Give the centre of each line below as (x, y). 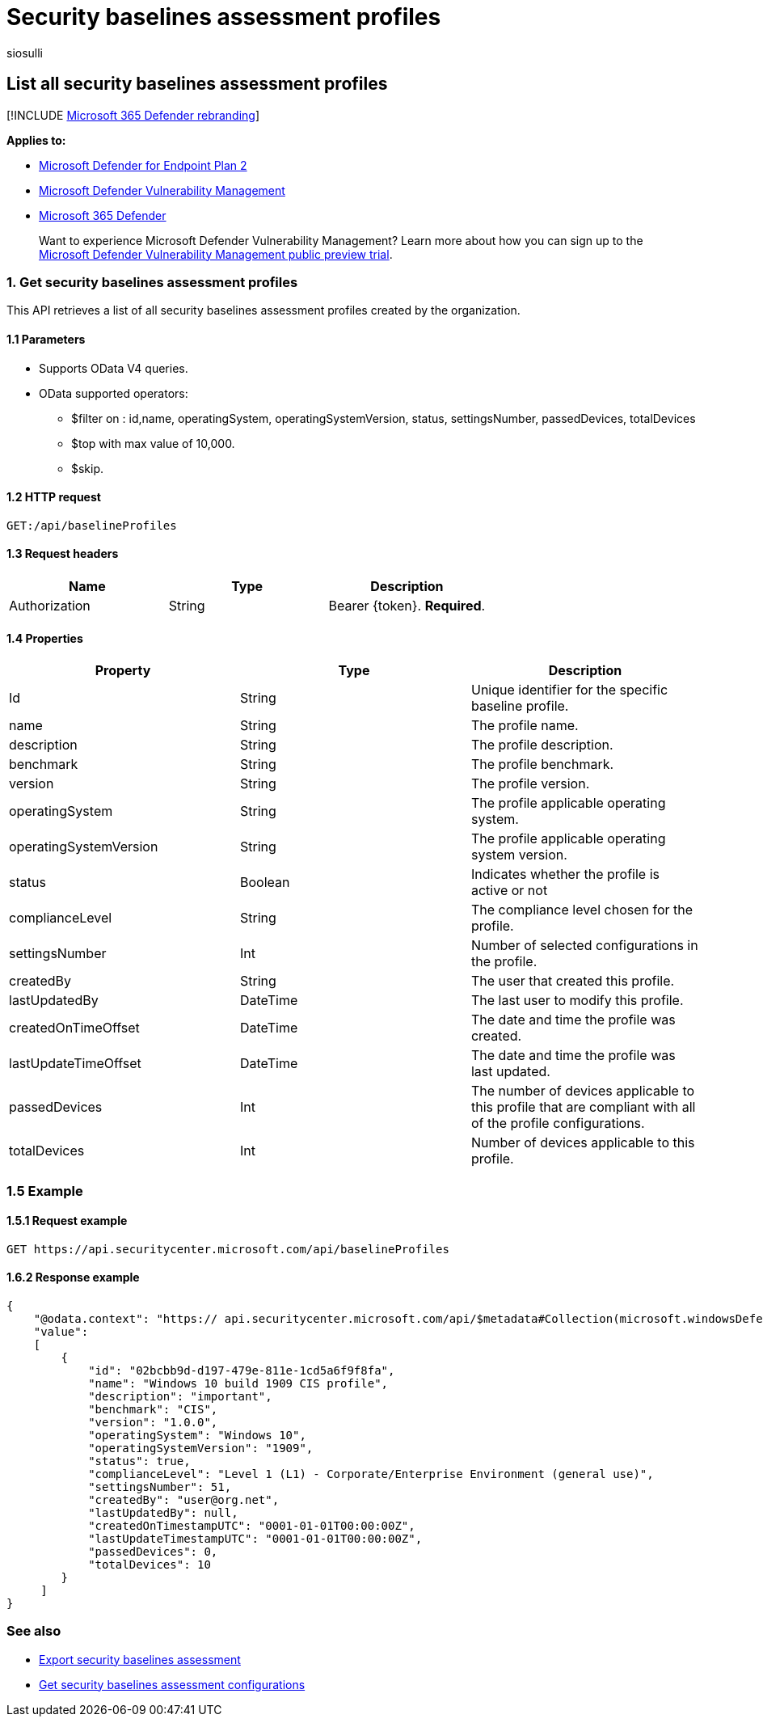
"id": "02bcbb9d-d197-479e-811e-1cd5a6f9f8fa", (242, 1371)
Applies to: (36, 140)
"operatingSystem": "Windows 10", (197, 1436)
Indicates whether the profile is (565, 874)
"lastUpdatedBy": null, (163, 1513)
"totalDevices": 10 (150, 1565)
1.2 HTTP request (54, 497)
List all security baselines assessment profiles (197, 84)
